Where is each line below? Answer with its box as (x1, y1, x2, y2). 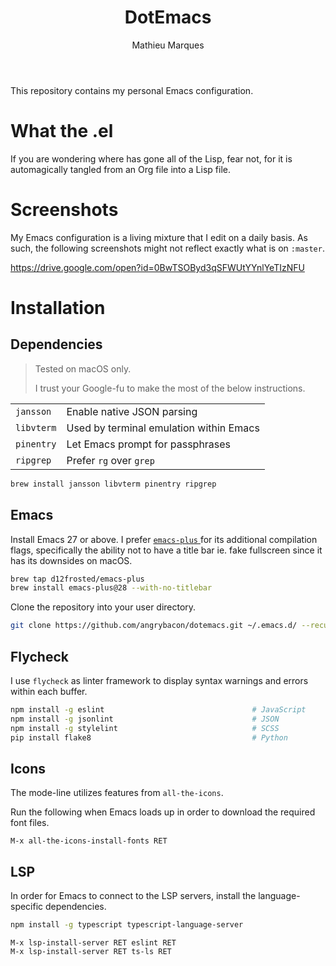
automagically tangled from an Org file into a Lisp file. (10, 163, 231, 175)
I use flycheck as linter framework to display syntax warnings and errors (10, 674, 309, 686)
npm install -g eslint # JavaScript (10, 704, 307, 715)
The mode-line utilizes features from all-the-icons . (10, 787, 224, 799)
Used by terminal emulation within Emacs (66, 421, 260, 435)
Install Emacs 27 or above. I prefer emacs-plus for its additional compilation (10, 533, 318, 545)
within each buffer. (10, 685, 88, 697)
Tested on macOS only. (34, 362, 132, 375)
